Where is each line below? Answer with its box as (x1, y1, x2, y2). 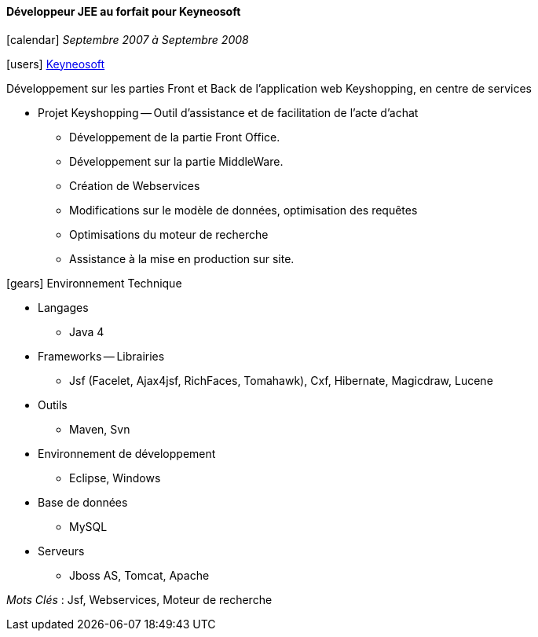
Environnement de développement (38, 446, 216, 460)
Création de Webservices (69, 178, 200, 192)
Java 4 (69, 324, 104, 339)
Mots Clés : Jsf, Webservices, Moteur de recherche (6, 592, 273, 606)
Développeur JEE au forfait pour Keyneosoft (6, 5, 241, 18)
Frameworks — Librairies (38, 349, 165, 363)
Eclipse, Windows (69, 470, 161, 485)
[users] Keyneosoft (6, 57, 105, 71)
